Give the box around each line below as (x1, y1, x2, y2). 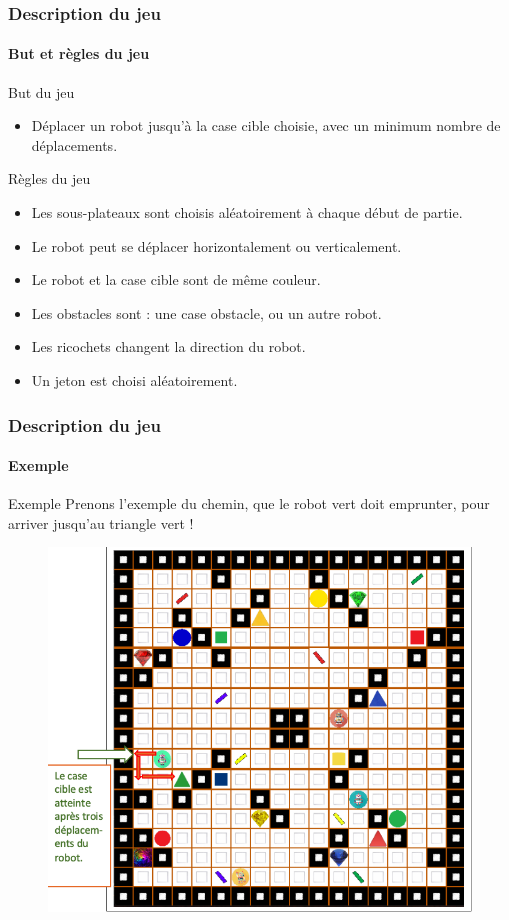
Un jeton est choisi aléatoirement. (31, 369, 238, 390)
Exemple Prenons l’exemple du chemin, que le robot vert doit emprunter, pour (8, 493, 490, 514)
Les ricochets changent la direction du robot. (31, 336, 306, 357)
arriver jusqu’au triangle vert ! (8, 512, 194, 533)
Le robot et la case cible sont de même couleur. (31, 269, 321, 290)
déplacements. (31, 134, 118, 155)
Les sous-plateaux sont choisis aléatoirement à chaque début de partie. (31, 202, 463, 223)
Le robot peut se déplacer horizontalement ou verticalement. (31, 235, 402, 256)
